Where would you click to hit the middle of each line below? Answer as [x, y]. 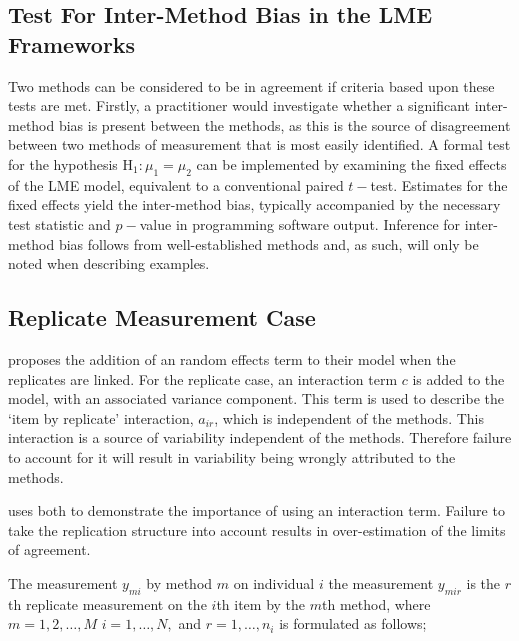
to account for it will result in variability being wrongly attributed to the [232, 456]
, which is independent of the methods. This [349, 417]
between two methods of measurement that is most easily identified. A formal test [259, 144]
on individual [274, 582]
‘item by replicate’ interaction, [101, 417]
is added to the [458, 378]
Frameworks [72, 43]
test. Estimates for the [439, 184]
